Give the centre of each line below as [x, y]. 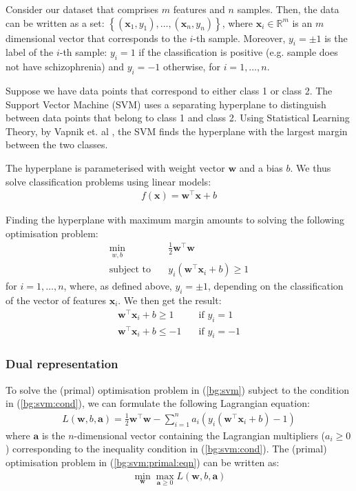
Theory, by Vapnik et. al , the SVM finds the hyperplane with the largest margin [177, 131]
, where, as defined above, [118, 286]
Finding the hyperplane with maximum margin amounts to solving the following [175, 220]
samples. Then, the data [288, 9]
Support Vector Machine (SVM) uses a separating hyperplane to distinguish [166, 104]
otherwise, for [191, 67]
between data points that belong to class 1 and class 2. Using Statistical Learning [178, 118]
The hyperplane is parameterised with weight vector [115, 167]
